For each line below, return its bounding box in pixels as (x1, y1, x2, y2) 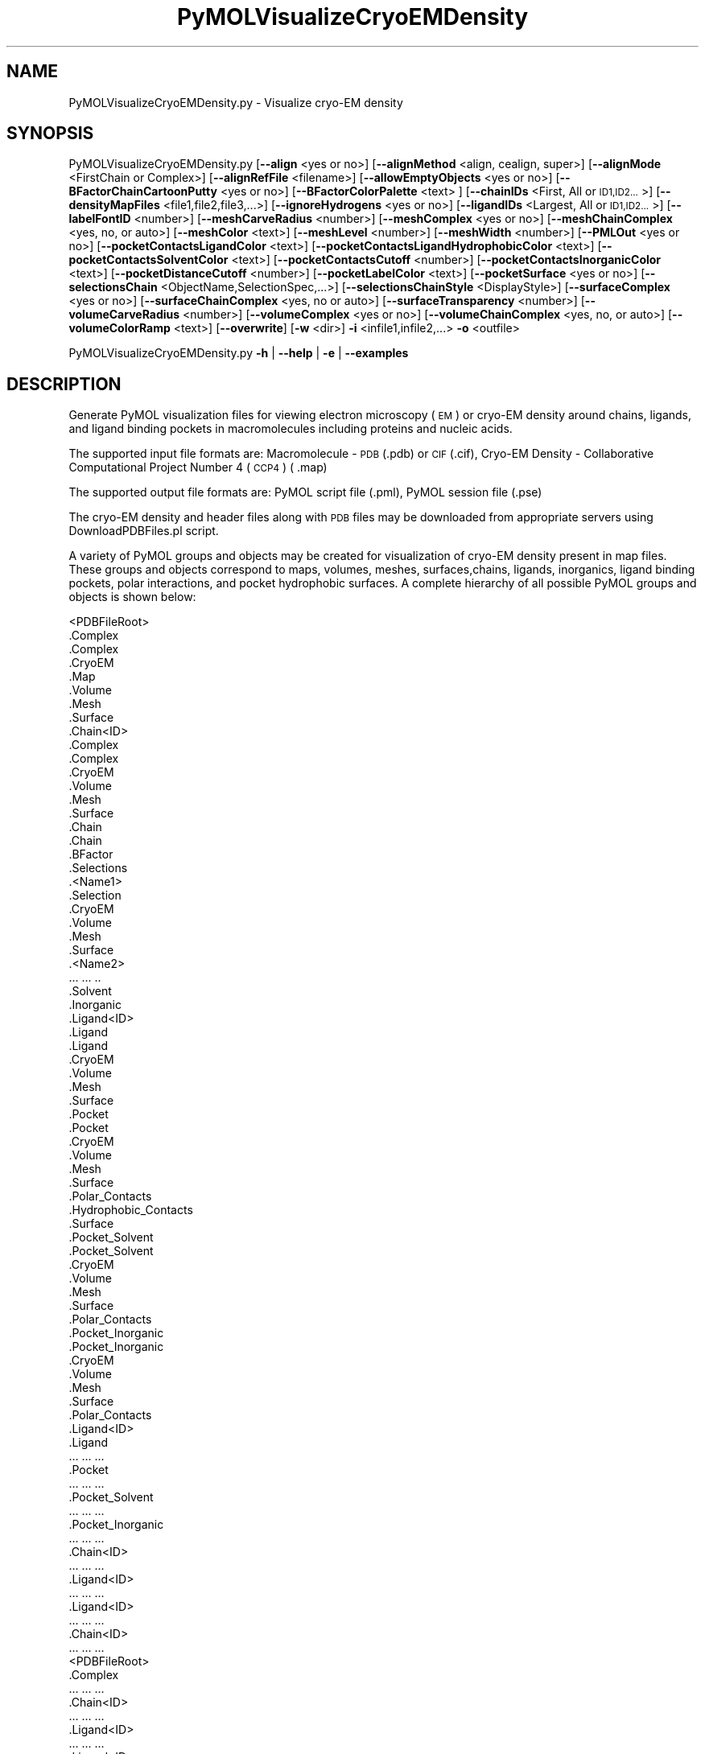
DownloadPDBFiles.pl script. (68, 524, 219, 538)
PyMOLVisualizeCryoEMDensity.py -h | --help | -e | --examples (68, 346, 409, 360)
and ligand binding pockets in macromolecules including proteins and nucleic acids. (68, 422, 513, 436)
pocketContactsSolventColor (68, 253, 229, 267)
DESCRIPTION (6, 373, 122, 394)
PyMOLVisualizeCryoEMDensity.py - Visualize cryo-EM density (68, 95, 403, 109)
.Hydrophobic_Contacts (68, 1203, 193, 1217)
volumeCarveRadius (68, 307, 180, 322)
